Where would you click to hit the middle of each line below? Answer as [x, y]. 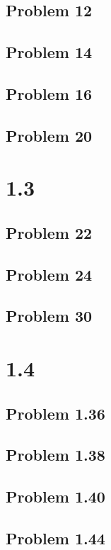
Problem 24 [49, 274]
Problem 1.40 [55, 496]
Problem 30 [49, 316]
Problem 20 [49, 135]
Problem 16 [49, 93]
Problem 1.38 [55, 455]
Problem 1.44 [55, 538]
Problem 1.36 [55, 413]
